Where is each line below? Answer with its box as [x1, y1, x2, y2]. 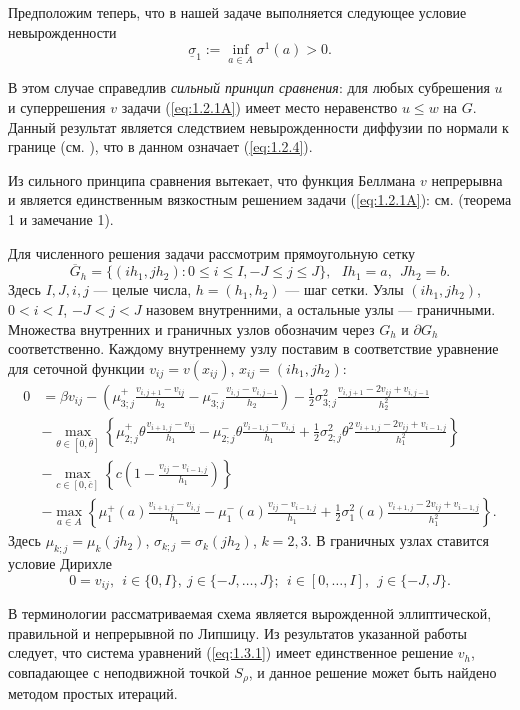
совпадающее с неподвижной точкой [8, 662, 230, 683]
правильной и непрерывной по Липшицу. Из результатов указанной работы [8, 622, 467, 643]
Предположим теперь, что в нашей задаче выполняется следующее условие [8, 2, 467, 22]
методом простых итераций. [8, 683, 178, 704]
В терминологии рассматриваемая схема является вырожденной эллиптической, [8, 603, 492, 624]
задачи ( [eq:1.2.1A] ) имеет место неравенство [121, 97, 398, 118]
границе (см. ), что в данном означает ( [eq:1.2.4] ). [8, 136, 313, 157]
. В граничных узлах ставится [307, 530, 489, 551]
